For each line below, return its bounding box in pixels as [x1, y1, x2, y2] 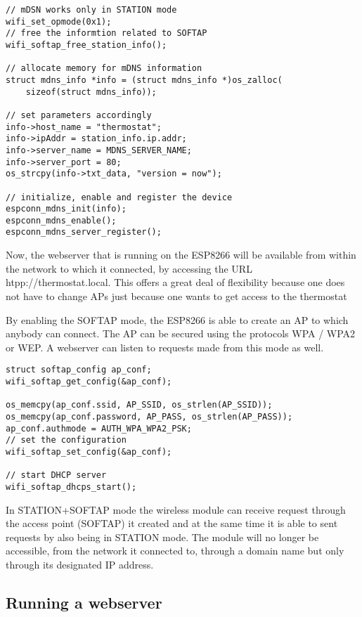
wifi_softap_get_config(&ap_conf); [6, 376, 172, 387]
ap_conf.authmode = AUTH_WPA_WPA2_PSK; [6, 423, 192, 434]
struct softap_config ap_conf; [6, 365, 152, 375]
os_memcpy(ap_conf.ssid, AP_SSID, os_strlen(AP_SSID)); [6, 400, 273, 410]
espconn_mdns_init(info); [6, 204, 127, 214]
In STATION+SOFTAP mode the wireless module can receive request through [6, 502, 346, 517]
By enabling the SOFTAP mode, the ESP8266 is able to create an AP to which [6, 312, 349, 327]
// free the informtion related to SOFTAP [6, 28, 207, 39]
